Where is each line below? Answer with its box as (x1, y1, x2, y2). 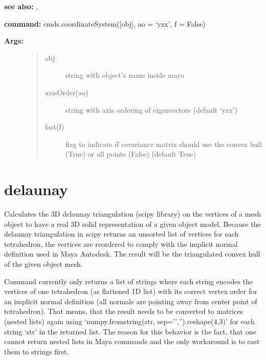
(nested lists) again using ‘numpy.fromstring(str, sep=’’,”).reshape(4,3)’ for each (4, 316, 255, 326)
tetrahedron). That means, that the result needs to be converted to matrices (4, 306, 243, 316)
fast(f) (45, 121, 64, 132)
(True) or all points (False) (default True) (65, 149, 196, 159)
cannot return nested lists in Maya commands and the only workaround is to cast (4, 336, 260, 347)
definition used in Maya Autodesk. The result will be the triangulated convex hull (4, 248, 260, 259)
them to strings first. (4, 346, 69, 356)
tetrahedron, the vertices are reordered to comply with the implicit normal (4, 238, 238, 249)
